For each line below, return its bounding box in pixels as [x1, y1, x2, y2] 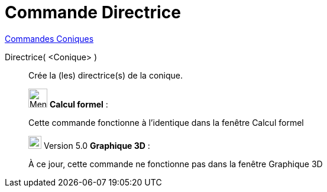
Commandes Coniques [5, 33, 94, 44]
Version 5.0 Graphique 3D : [43, 140, 150, 151]
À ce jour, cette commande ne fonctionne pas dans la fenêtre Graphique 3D [28, 158, 323, 169]
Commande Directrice [5, 2, 181, 22]
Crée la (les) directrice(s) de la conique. [28, 70, 183, 80]
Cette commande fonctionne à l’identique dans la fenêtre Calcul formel [28, 117, 304, 128]
